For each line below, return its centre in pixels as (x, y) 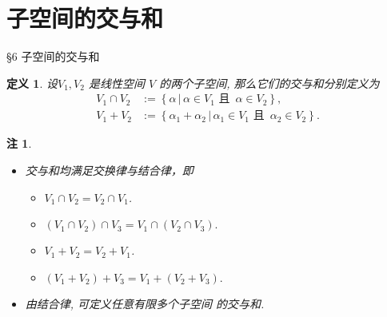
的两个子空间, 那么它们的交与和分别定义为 (269, 83)
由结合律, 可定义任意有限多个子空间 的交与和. (145, 303)
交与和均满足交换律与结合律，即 (109, 170)
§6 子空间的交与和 (53, 56)
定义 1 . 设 (32, 83)
